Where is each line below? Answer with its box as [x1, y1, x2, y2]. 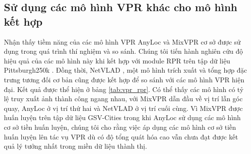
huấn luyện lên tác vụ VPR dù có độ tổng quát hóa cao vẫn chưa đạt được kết [4, 131, 238, 141]
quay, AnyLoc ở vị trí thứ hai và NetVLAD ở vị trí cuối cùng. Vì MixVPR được [4, 103, 243, 113]
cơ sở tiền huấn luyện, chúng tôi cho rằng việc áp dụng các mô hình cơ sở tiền [4, 122, 236, 132]
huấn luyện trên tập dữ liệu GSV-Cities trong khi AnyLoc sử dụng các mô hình [4, 112, 241, 123]
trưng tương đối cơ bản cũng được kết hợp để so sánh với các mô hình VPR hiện [4, 74, 245, 84]
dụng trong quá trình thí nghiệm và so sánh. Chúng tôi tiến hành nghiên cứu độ [4, 46, 243, 56]
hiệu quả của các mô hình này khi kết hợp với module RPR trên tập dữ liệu [4, 55, 231, 65]
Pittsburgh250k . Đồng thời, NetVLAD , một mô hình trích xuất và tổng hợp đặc [4, 65, 247, 75]
